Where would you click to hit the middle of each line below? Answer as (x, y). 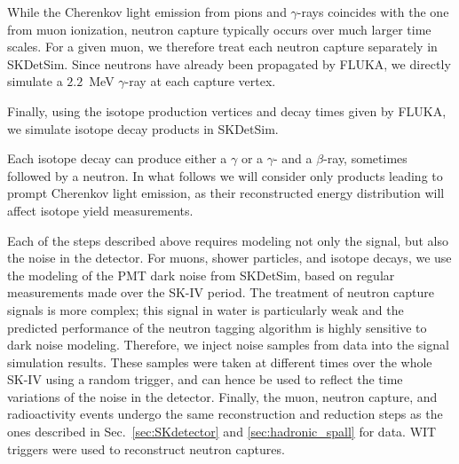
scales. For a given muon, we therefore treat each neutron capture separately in (222, 47)
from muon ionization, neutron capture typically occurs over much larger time (219, 29)
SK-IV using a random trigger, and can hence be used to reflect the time (205, 379)
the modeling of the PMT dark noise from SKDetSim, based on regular (201, 275)
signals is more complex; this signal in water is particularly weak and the (206, 309)
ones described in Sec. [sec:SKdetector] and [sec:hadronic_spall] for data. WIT (222, 432)
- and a (293, 158)
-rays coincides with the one (373, 12)
